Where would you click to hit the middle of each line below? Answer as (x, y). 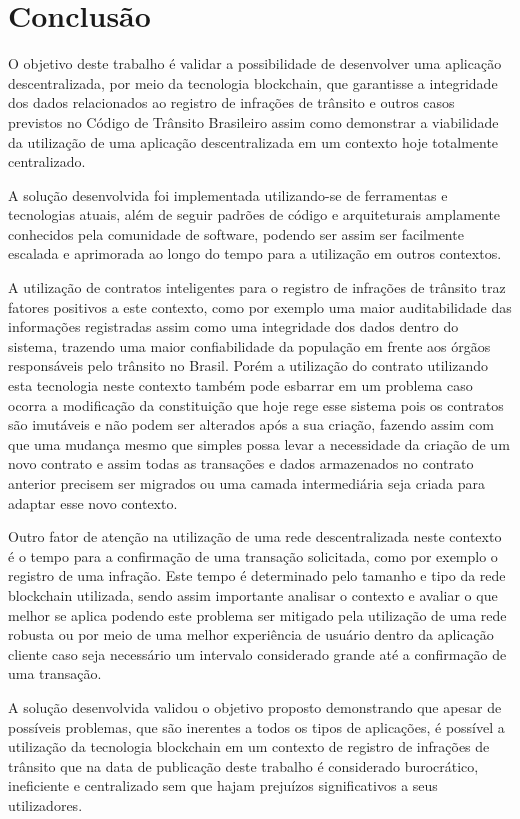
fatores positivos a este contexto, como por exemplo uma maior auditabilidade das (260, 306)
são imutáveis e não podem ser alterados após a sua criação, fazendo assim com (251, 424)
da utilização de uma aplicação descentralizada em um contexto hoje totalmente (253, 141)
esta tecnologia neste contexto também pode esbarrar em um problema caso (240, 385)
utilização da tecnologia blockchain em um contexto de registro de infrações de (249, 746)
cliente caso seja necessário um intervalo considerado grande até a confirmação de (257, 653)
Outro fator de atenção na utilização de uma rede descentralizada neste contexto (255, 536)
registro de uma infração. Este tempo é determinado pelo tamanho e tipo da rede (257, 575)
